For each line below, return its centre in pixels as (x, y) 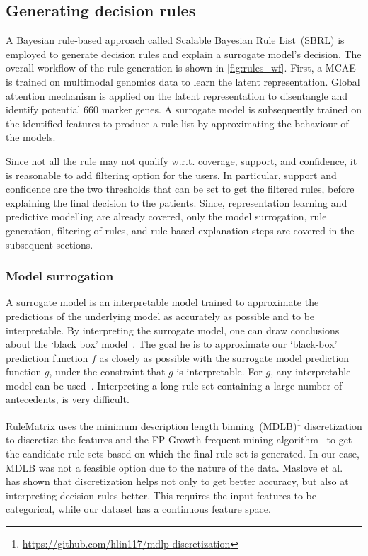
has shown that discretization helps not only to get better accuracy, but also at (177, 481)
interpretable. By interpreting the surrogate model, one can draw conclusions (173, 330)
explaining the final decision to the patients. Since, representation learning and (177, 202)
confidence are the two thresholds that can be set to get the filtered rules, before (180, 189)
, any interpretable (311, 371)
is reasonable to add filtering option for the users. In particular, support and (171, 175)
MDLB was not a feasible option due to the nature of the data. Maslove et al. (174, 467)
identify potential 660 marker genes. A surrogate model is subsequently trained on (184, 109)
